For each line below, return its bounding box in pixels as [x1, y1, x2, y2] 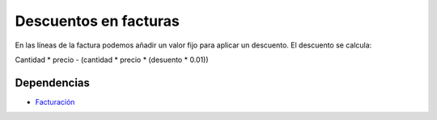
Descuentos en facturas [15, 12, 180, 30]
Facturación [35, 97, 75, 106]
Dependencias [15, 76, 91, 89]
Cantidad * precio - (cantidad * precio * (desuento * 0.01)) [15, 55, 210, 64]
